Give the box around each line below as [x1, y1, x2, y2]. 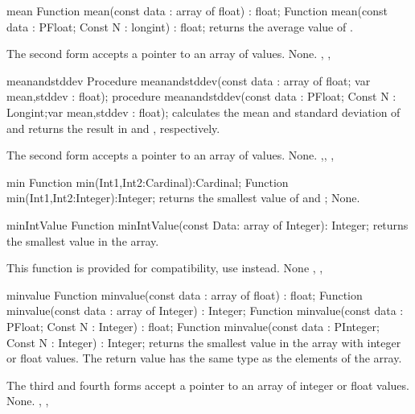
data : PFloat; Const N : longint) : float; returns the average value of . [6, 18, 353, 35]
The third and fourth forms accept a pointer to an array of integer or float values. [6, 376, 409, 393]
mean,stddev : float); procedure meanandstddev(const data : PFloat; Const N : [6, 88, 397, 105]
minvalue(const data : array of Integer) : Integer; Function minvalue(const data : [6, 302, 404, 319]
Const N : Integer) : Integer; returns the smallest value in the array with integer [6, 333, 401, 350]
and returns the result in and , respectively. [6, 119, 220, 136]
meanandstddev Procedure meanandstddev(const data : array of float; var [6, 72, 371, 89]
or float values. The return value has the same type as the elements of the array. [6, 350, 402, 366]
